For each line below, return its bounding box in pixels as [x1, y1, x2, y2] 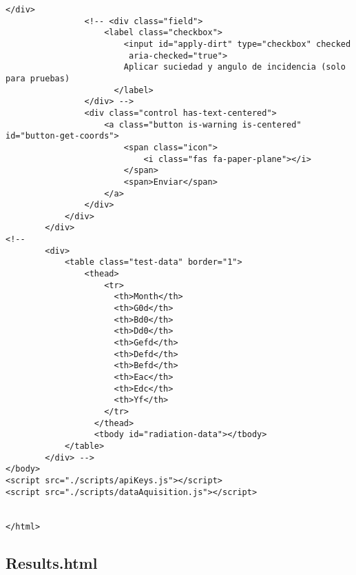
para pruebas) [6, 73, 70, 83]
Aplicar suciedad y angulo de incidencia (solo [123, 62, 346, 72]
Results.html [6, 552, 98, 573]
